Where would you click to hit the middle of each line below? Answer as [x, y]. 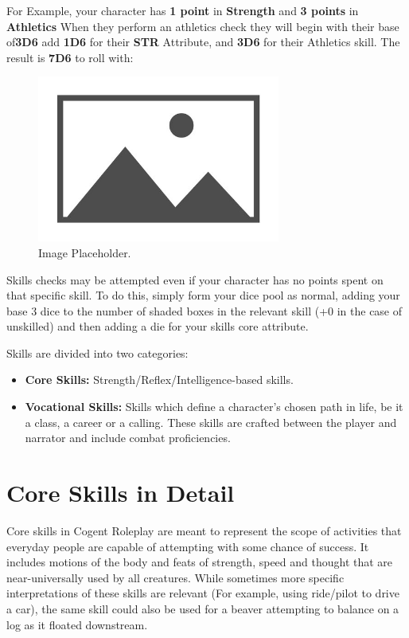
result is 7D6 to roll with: [70, 57]
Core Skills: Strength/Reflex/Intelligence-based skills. [159, 380]
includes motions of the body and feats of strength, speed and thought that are [200, 562]
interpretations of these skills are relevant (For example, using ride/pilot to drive [203, 593]
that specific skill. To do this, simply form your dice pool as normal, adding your [203, 295]
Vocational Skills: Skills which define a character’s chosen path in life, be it [214, 407]
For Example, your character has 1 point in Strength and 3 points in [183, 10]
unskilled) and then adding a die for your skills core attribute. [158, 326]
